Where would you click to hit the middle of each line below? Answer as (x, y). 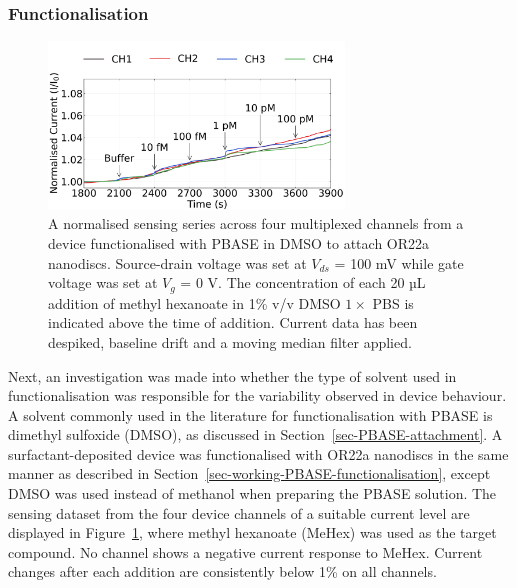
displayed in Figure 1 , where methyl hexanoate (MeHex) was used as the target (252, 532)
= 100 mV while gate (399, 262)
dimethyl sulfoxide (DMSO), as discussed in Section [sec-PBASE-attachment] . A (255, 434)
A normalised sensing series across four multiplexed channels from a (256, 223)
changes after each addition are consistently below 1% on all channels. (222, 571)
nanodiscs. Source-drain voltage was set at (177, 262)
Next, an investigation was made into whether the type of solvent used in (232, 375)
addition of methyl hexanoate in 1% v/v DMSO (194, 302)
